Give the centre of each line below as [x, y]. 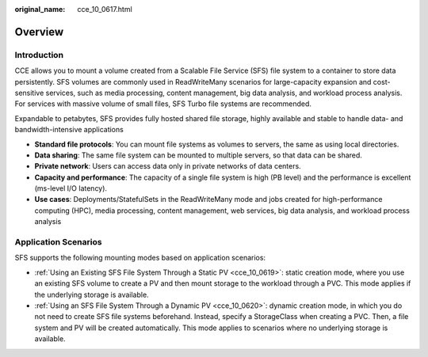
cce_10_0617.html [105, 9]
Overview [39, 32]
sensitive [29, 93]
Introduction [39, 55]
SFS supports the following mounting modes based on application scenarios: [140, 258]
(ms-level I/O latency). [71, 188]
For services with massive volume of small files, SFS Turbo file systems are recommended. [163, 104]
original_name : [40, 9]
